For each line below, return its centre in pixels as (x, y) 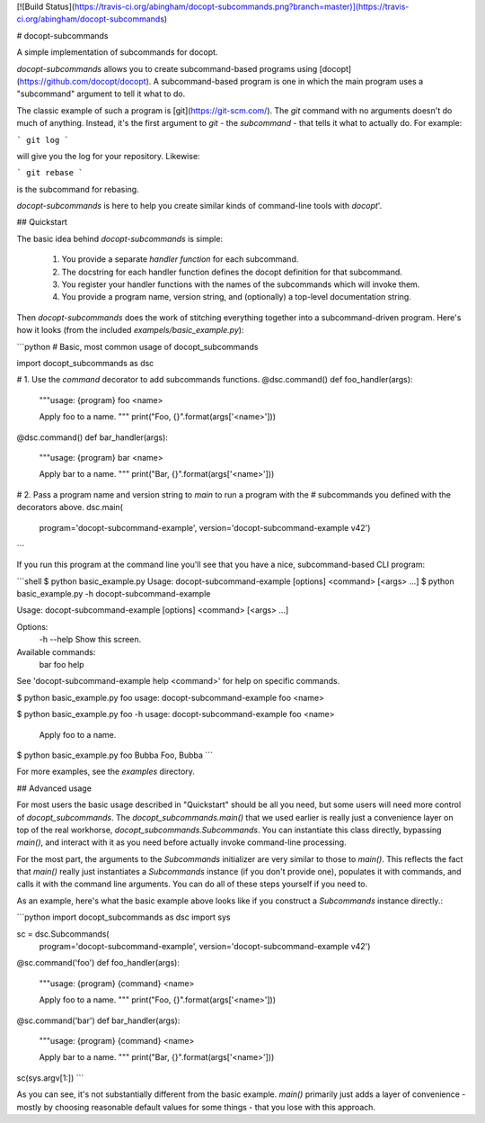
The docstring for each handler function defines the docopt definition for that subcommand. (232, 272)
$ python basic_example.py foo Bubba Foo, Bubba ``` (115, 755)
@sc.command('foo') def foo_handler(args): (98, 963)
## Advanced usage (54, 788)
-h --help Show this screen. (90, 640)
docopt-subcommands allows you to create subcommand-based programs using (167, 68)
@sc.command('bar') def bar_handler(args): (98, 1020)
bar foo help (62, 665)
